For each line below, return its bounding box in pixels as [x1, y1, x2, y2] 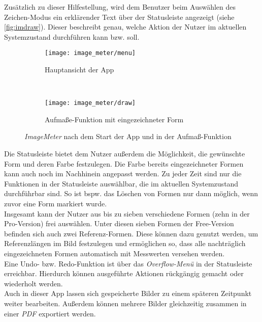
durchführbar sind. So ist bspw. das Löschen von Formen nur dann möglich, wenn [4, 188, 258, 199]
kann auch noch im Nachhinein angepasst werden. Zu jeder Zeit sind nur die [4, 168, 242, 179]
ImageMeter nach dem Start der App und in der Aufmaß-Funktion [24, 131, 232, 142]
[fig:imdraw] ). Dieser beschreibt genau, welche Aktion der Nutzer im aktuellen [4, 21, 247, 32]
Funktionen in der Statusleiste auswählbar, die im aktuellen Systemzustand [4, 178, 239, 189]
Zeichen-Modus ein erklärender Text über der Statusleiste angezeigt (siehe [4, 11, 235, 22]
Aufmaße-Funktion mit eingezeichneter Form [45, 114, 184, 124]
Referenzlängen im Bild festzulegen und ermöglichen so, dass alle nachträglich [4, 238, 246, 249]
